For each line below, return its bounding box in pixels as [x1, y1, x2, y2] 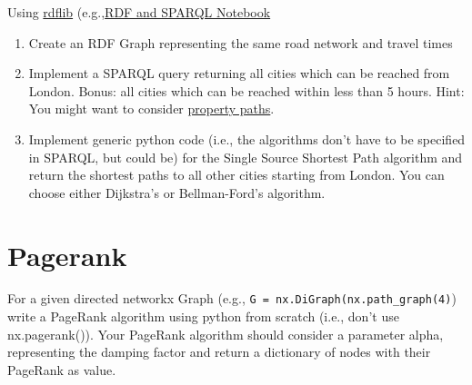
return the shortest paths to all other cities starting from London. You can [28, 165, 445, 184]
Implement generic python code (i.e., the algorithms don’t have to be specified [28, 129, 466, 148]
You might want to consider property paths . [28, 99, 275, 118]
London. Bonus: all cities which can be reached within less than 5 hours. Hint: [28, 81, 465, 100]
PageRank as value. [7, 360, 116, 379]
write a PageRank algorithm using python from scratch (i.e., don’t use [7, 307, 399, 326]
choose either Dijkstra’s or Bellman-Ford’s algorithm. [28, 183, 326, 202]
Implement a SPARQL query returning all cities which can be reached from [28, 64, 450, 83]
